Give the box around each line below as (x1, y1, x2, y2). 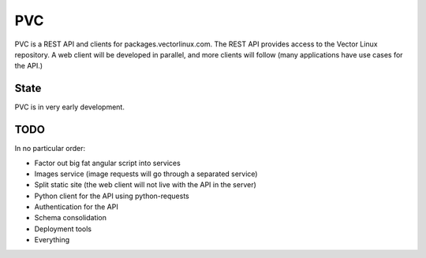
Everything (34, 235, 70, 245)
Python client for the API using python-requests (34, 191, 189, 201)
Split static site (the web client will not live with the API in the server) (34, 180, 256, 190)
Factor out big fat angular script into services (34, 158, 181, 168)
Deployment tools (34, 224, 92, 234)
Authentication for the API (34, 202, 118, 212)
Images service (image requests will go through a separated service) (34, 169, 258, 179)
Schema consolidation (34, 213, 106, 223)
